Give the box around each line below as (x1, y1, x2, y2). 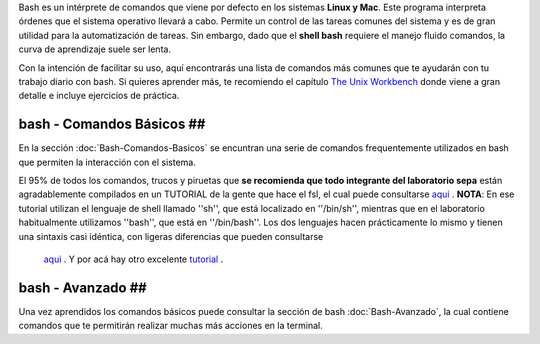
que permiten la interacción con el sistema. (18, 156, 197, 168)
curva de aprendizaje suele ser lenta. (18, 43, 172, 55)
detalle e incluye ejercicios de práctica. (18, 90, 180, 102)
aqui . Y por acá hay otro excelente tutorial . (43, 253, 224, 265)
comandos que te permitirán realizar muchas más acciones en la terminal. (18, 320, 324, 332)
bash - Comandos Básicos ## (18, 116, 206, 133)
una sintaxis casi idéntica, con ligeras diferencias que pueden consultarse (18, 230, 324, 242)
